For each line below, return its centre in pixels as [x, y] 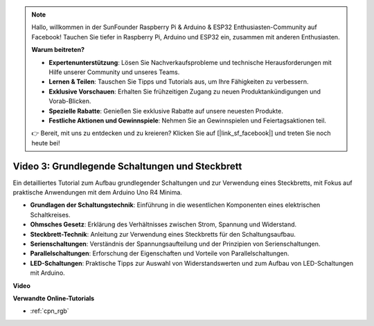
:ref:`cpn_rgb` [50, 311]
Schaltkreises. [50, 215]
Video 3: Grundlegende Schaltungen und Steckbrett [127, 166]
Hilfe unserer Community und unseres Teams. [114, 72]
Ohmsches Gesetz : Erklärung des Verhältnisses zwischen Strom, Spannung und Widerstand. [163, 224]
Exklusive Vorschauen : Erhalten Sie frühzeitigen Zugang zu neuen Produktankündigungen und [185, 91]
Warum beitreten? [58, 50]
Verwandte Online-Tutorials [54, 298]
